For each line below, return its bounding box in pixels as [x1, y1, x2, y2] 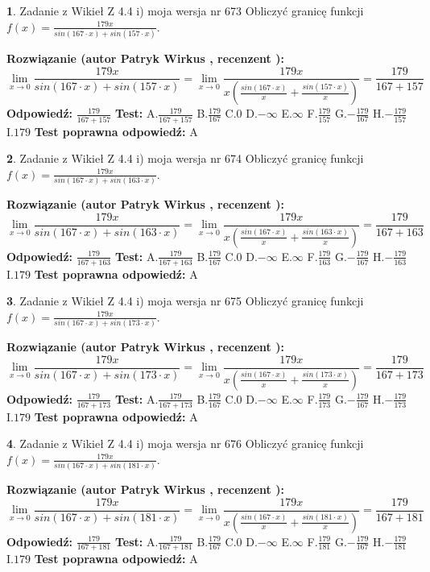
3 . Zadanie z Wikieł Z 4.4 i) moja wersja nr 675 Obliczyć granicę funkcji [6, 292, 364, 309]
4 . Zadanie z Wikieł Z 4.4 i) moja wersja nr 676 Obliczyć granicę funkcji [6, 435, 364, 452]
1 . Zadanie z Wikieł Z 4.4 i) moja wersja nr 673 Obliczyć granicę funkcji [6, 2, 364, 19]
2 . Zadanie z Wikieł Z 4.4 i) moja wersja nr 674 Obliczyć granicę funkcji [6, 150, 364, 167]
